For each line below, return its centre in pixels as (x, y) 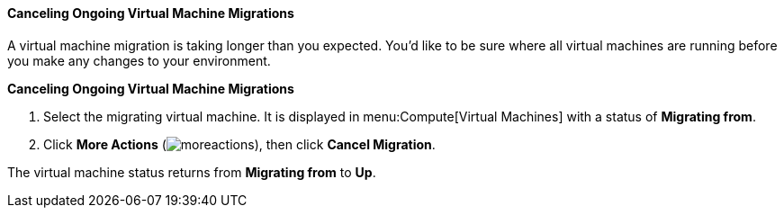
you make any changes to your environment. (139, 60)
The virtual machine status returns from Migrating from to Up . (192, 172)
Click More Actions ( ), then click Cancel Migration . (239, 144)
